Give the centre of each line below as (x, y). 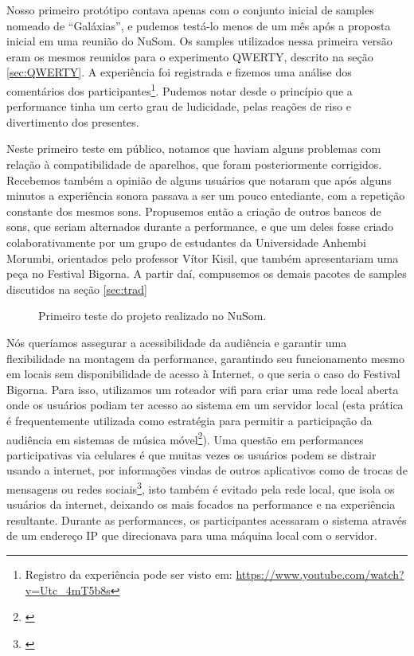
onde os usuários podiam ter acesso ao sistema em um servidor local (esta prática (205, 405)
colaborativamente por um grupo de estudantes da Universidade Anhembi (186, 242)
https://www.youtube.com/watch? (320, 574)
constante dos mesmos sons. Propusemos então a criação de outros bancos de (194, 211)
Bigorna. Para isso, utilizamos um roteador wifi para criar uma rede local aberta (203, 389)
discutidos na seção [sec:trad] (77, 289)
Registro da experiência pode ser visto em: (129, 574)
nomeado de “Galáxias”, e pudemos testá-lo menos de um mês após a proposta (199, 25)
